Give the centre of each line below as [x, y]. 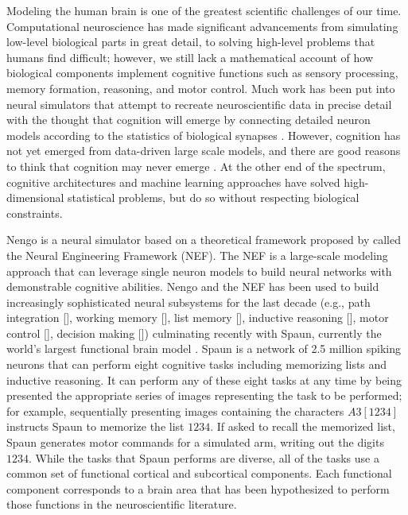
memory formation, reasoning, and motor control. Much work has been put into [201, 88]
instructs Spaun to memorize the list [95, 426]
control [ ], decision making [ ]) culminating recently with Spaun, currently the [194, 333]
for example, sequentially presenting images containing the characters [175, 410]
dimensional [35, 197]
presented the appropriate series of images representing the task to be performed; [204, 395]
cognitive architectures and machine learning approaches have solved [173, 182]
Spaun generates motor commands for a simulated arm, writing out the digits [195, 442]
